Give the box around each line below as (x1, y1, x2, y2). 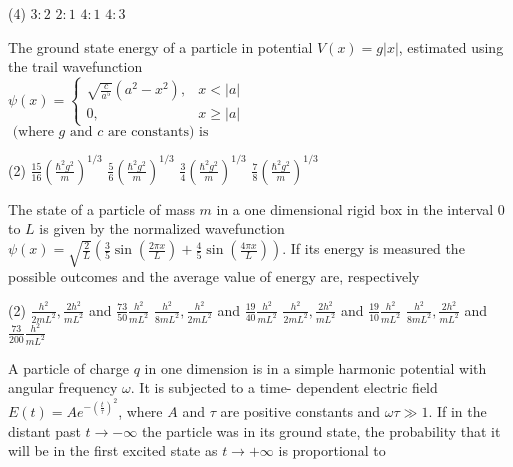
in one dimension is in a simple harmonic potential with (144, 357, 487, 378)
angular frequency (8, 377, 118, 398)
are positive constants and (220, 401, 381, 422)
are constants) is (107, 125, 209, 140)
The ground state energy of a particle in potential (8, 36, 313, 57)
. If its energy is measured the (282, 238, 465, 259)
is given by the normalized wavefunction (39, 218, 285, 239)
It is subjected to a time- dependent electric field (139, 377, 438, 398)
